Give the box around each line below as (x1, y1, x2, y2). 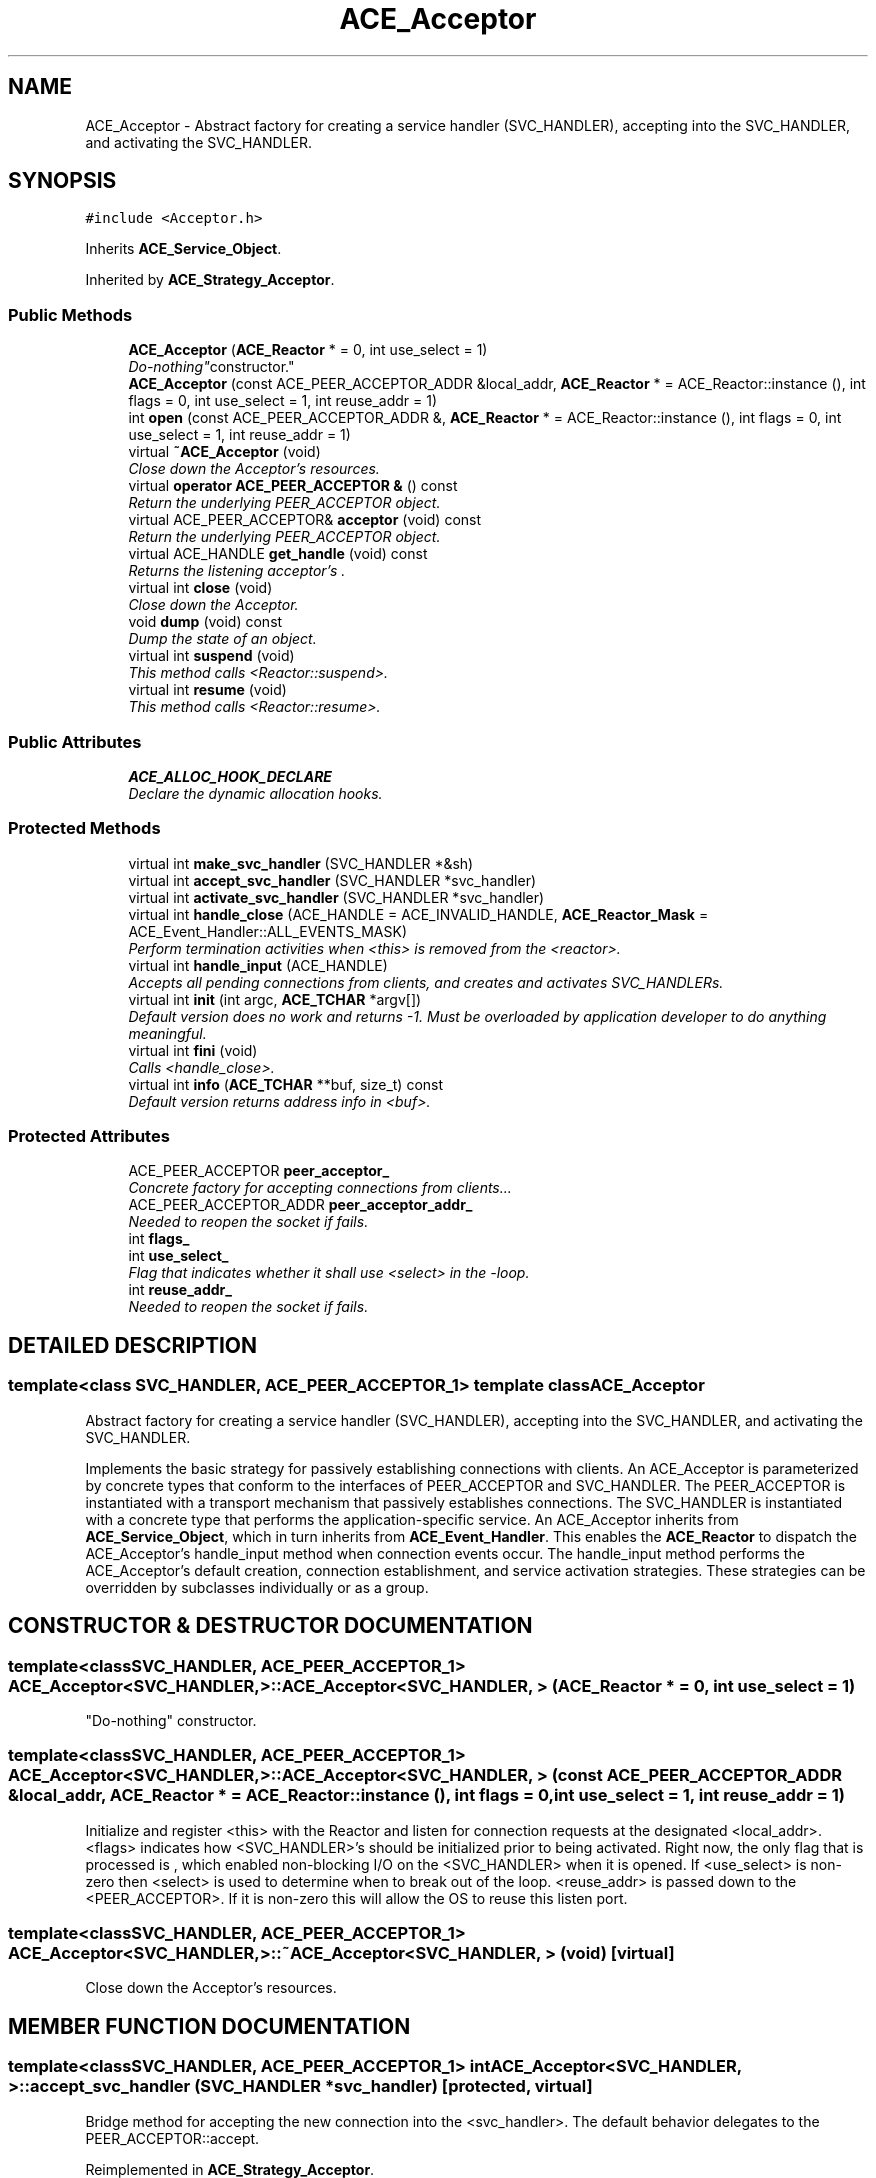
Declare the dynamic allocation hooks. (128, 784, 383, 802)
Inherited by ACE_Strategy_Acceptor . (85, 271, 335, 289)
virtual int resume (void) (128, 681, 287, 699)
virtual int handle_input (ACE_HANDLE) (128, 956, 388, 974)
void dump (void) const (128, 613, 283, 631)
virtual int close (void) (128, 579, 273, 597)
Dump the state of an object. (128, 630, 317, 648)
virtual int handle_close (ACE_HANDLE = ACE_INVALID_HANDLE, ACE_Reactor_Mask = (128, 905, 709, 923)
